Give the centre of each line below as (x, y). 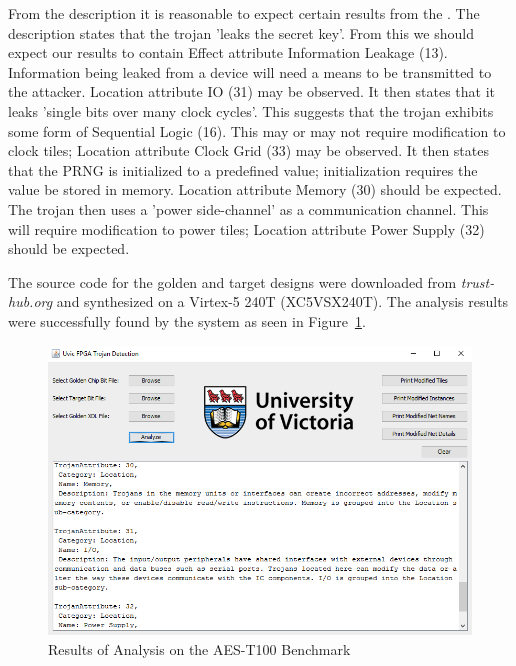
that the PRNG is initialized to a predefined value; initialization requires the (243, 169)
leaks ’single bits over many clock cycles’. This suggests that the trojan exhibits (251, 110)
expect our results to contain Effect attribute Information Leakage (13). (228, 52)
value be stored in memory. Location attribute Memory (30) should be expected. (255, 189)
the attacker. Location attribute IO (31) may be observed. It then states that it (252, 91)
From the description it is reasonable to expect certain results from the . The (244, 13)
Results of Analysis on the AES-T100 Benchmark (199, 648)
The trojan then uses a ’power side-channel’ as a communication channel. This (248, 208)
